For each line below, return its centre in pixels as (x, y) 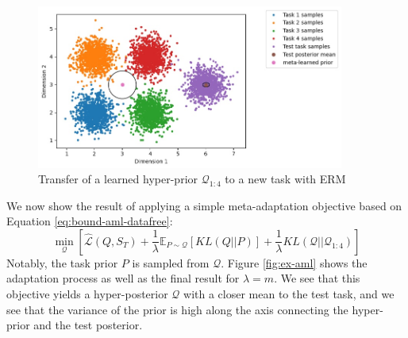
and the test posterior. (88, 325)
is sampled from (171, 262)
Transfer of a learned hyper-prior (118, 179)
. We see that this (317, 278)
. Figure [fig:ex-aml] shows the (294, 262)
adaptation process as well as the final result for (123, 278)
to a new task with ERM (285, 179)
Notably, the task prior (62, 262)
